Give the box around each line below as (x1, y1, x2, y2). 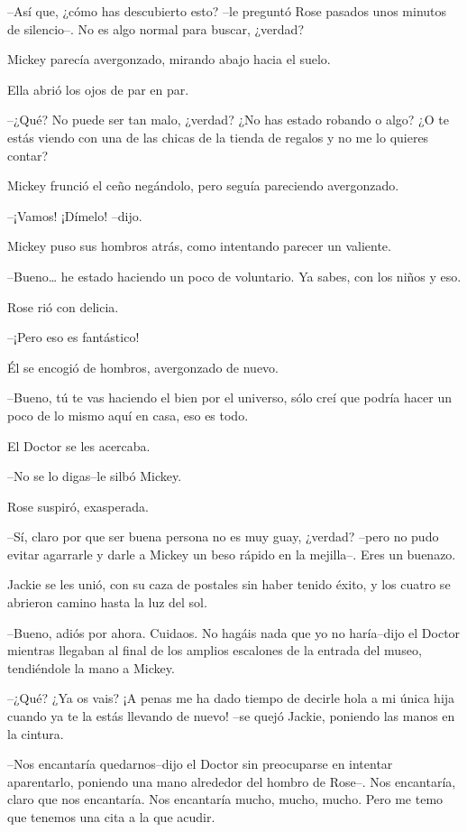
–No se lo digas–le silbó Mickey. (7, 467, 182, 485)
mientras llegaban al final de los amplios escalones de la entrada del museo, (7, 641, 422, 660)
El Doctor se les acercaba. (7, 436, 151, 455)
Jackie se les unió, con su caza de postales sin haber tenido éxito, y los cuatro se (7, 575, 451, 594)
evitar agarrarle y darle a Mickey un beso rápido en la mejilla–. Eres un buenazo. (7, 544, 456, 563)
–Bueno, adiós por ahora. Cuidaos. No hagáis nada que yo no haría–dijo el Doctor (7, 623, 461, 642)
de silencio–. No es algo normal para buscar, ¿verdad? (7, 19, 304, 38)
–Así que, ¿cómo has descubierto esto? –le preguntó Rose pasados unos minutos (7, 2, 447, 20)
